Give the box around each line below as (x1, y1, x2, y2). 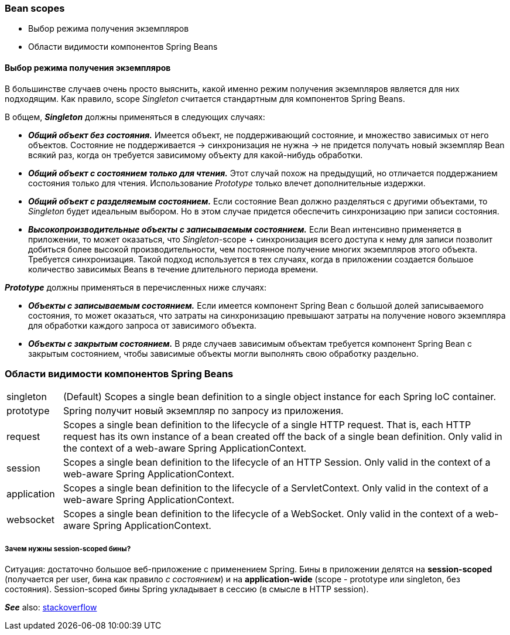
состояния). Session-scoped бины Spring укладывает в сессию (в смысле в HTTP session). (5, 584, 369, 595)
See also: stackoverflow (5, 602, 97, 613)
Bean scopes (5, 2, 65, 14)
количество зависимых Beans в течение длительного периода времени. (28, 264, 319, 274)
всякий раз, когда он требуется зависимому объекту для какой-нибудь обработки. (28, 149, 363, 160)
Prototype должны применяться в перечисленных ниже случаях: (5, 282, 266, 292)
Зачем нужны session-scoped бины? (5, 544, 131, 553)
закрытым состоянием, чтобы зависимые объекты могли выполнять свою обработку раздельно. (28, 348, 419, 359)
